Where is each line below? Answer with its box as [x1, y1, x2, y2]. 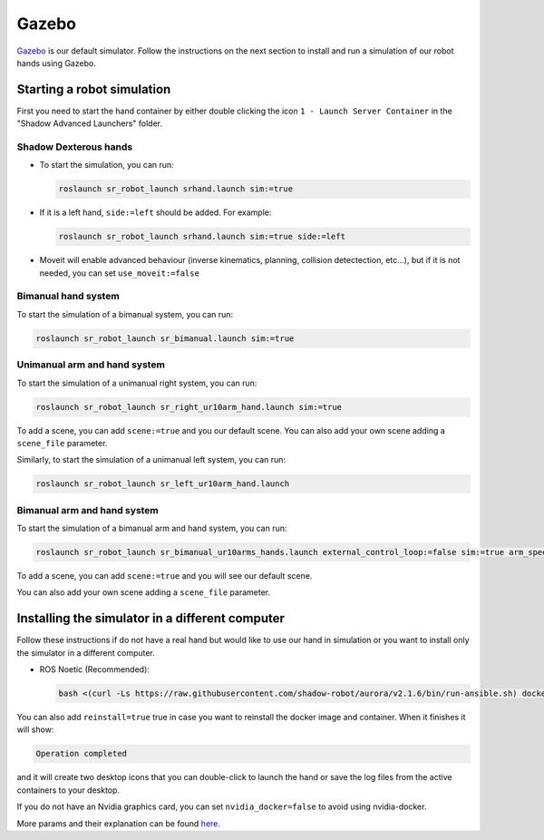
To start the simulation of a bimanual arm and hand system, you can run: [16, 523, 287, 534]
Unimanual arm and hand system [16, 358, 165, 371]
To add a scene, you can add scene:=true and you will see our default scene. [16, 571, 313, 581]
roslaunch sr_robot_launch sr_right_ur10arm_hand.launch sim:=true [35, 402, 343, 412]
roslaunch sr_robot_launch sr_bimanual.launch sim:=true [35, 333, 295, 344]
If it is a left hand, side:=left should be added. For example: [39, 207, 272, 218]
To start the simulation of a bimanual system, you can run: [16, 308, 234, 319]
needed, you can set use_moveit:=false [39, 268, 199, 278]
